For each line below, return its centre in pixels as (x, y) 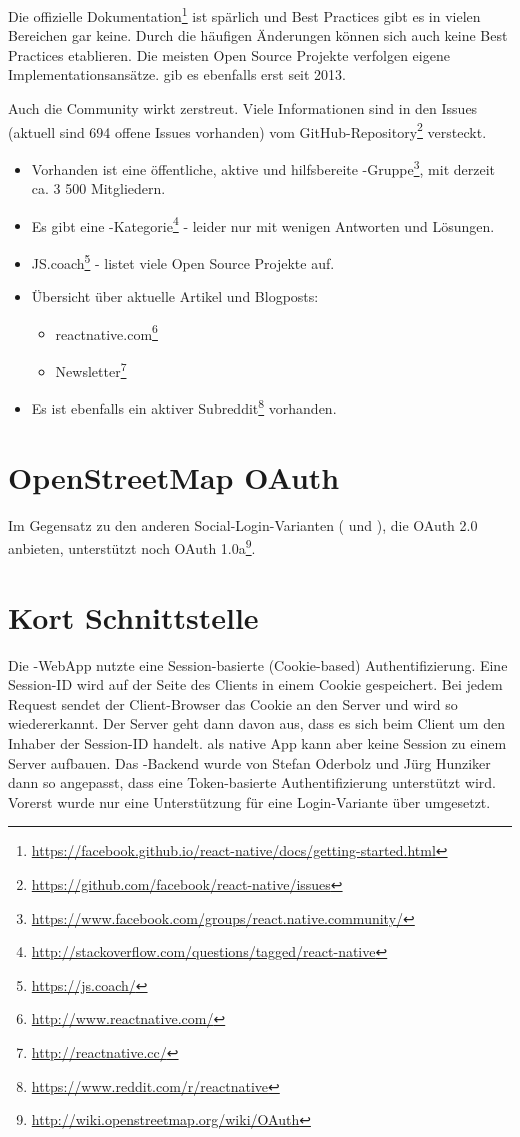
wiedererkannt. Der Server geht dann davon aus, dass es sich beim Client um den (256, 723)
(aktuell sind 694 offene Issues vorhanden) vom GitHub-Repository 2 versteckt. (247, 130)
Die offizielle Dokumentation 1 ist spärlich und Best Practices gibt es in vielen (244, 14)
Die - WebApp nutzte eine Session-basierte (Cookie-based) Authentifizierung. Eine (258, 664)
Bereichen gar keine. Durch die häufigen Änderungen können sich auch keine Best (258, 35)
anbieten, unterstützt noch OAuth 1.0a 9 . (132, 546)
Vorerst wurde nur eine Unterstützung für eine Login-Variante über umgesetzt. (249, 801)
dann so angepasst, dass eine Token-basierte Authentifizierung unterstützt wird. (252, 782)
